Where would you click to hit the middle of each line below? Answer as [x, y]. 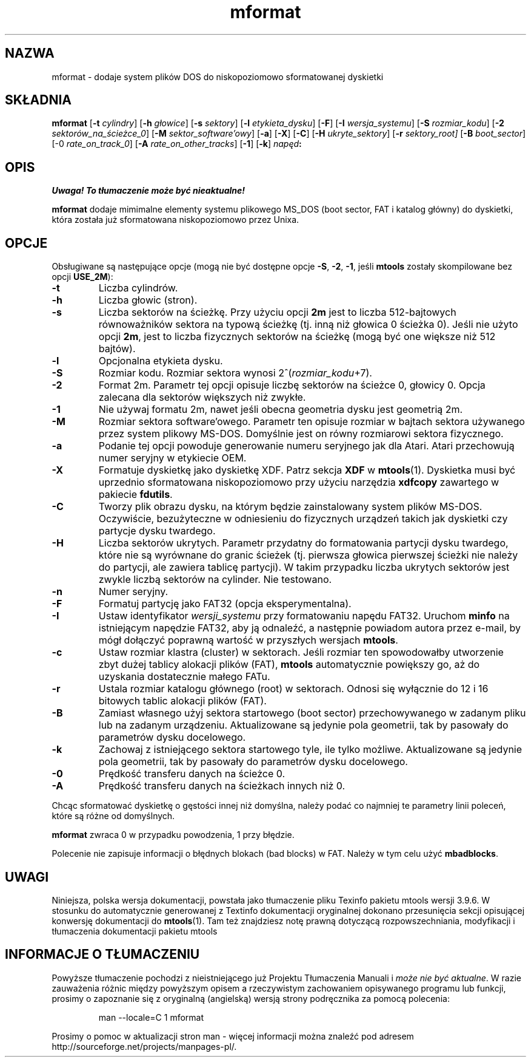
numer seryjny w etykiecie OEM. [172, 458]
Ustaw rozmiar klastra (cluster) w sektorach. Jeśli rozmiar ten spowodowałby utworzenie [301, 652]
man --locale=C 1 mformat [151, 1017]
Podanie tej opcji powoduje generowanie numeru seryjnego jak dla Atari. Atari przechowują [306, 446]
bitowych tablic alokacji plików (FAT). [182, 701]
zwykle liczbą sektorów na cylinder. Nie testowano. [215, 580]
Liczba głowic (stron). [148, 300]
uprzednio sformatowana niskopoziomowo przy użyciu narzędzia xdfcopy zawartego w [299, 482]
